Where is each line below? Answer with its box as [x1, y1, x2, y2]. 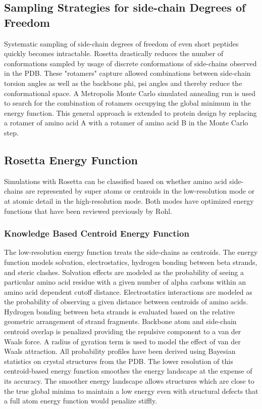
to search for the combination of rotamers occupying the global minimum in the [4, 98, 251, 108]
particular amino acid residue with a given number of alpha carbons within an [4, 277, 246, 287]
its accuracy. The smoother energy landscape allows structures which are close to [4, 376, 254, 386]
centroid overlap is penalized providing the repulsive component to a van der [4, 326, 241, 337]
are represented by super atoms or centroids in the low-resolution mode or [25, 186, 255, 196]
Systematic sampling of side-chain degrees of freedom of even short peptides [4, 38, 239, 49]
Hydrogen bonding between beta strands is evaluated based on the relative [4, 306, 235, 316]
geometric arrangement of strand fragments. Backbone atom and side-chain [4, 316, 237, 327]
